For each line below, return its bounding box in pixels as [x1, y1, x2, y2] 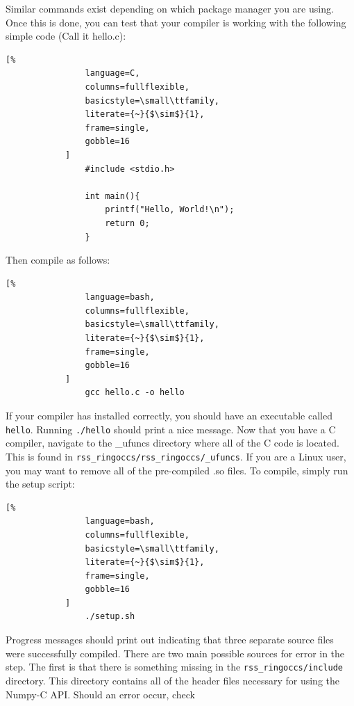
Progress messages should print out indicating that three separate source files [6, 632, 334, 647]
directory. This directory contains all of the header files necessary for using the [6, 673, 340, 687]
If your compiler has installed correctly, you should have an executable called [6, 408, 332, 423]
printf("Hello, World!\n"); [105, 204, 235, 215]
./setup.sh [85, 611, 135, 622]
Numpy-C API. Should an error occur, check [6, 687, 195, 701]
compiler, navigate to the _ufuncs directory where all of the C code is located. [6, 435, 339, 450]
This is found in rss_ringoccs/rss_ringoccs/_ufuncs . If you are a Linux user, [6, 449, 346, 463]
